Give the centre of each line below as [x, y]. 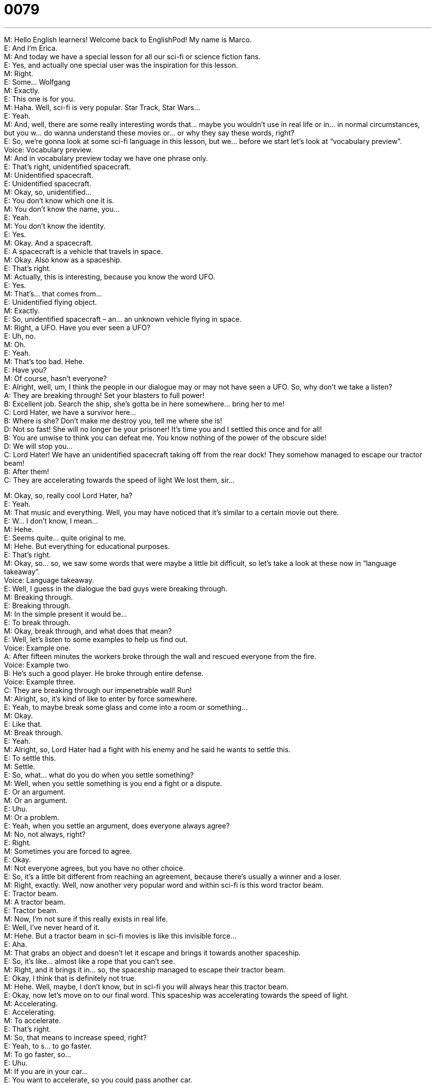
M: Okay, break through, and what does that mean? [88, 631]
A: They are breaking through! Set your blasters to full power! [104, 395]
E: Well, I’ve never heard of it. [52, 927]
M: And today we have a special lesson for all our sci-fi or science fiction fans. [132, 56]
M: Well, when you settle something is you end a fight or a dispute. [113, 783]
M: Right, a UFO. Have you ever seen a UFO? [77, 327]
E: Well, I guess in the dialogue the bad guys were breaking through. [116, 588]
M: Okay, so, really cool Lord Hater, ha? [68, 495]
